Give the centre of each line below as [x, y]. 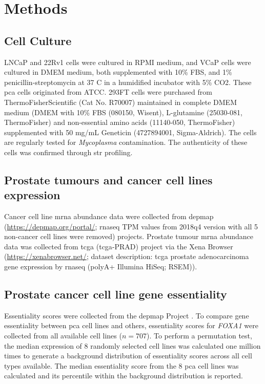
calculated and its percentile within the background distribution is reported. [124, 376]
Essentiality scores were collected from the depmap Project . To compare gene [127, 315]
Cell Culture [38, 40]
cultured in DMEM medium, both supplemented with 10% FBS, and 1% [118, 72]
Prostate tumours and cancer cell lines [108, 179]
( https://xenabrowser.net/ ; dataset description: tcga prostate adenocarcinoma [127, 256]
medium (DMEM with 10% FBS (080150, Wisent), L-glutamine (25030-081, [123, 112]
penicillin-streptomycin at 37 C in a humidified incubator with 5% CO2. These [128, 82]
